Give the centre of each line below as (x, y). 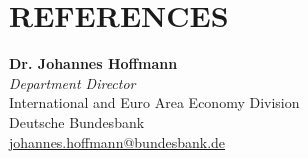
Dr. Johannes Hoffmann (93, 63)
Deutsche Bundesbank (77, 121)
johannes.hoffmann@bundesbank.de (117, 141)
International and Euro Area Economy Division (154, 102)
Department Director (72, 82)
